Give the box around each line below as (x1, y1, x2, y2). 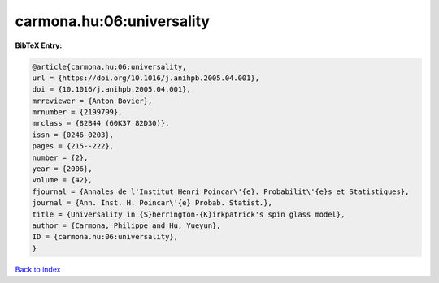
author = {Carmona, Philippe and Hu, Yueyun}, (32, 221, 221, 230)
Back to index (15, 264, 61, 274)
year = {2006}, (32, 165, 93, 174)
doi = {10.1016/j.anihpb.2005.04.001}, (32, 85, 191, 94)
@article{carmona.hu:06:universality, (32, 62, 187, 71)
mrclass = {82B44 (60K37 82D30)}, (32, 118, 170, 128)
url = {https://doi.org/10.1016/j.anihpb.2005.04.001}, (32, 73, 260, 83)
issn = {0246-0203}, (32, 130, 114, 139)
